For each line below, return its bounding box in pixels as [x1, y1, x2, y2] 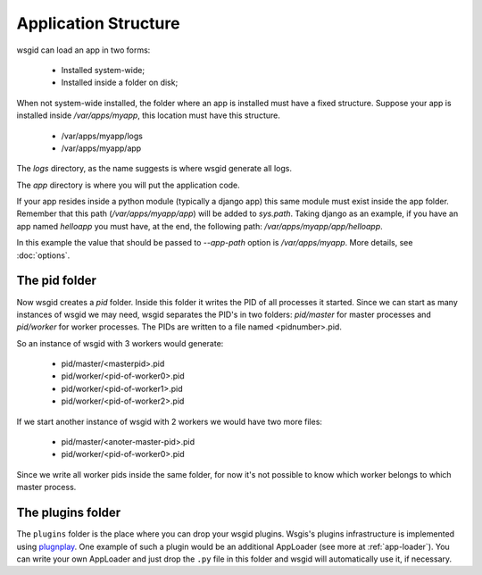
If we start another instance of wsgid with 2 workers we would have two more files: [16, 416, 323, 427]
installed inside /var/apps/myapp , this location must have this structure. [16, 110, 280, 121]
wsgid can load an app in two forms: [16, 45, 151, 55]
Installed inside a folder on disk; [61, 77, 179, 88]
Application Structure [16, 13, 180, 33]
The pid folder [16, 273, 97, 288]
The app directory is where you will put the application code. [16, 179, 240, 190]
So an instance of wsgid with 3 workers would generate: [16, 337, 224, 348]
